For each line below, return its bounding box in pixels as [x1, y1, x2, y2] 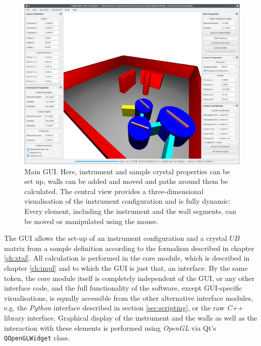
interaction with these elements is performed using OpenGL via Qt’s [4, 322, 216, 333]
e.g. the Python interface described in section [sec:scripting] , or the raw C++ [4, 302, 243, 313]
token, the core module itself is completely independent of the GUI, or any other [4, 272, 255, 283]
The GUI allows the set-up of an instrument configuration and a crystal [4, 233, 227, 243]
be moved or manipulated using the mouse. [24, 215, 158, 226]
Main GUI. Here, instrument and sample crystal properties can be [24, 166, 231, 176]
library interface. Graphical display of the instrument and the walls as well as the [4, 312, 257, 323]
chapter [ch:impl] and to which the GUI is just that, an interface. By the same [4, 263, 248, 273]
